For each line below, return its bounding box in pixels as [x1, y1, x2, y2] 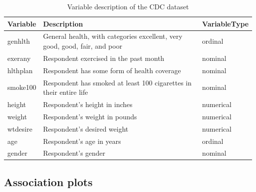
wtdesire [7, 123, 32, 134]
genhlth [7, 36, 30, 46]
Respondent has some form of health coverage [43, 65, 181, 75]
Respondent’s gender [43, 148, 105, 158]
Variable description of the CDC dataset [67, 1, 189, 11]
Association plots [4, 174, 93, 189]
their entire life [43, 87, 88, 97]
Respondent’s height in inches [43, 99, 133, 109]
